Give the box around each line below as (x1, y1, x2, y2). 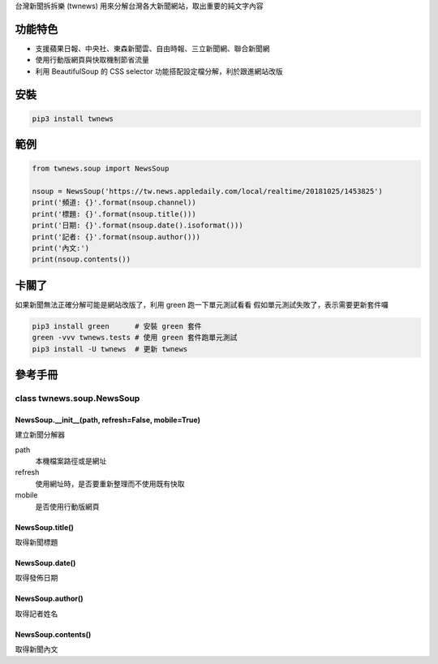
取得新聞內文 (15, 645, 58, 654)
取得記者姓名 (15, 609, 58, 619)
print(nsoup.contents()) (32, 255, 131, 264)
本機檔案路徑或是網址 (35, 456, 107, 466)
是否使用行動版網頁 (35, 502, 100, 511)
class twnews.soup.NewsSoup (15, 393, 140, 404)
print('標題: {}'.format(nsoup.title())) (32, 209, 196, 218)
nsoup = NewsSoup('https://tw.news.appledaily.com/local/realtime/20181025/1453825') (32, 187, 383, 196)
